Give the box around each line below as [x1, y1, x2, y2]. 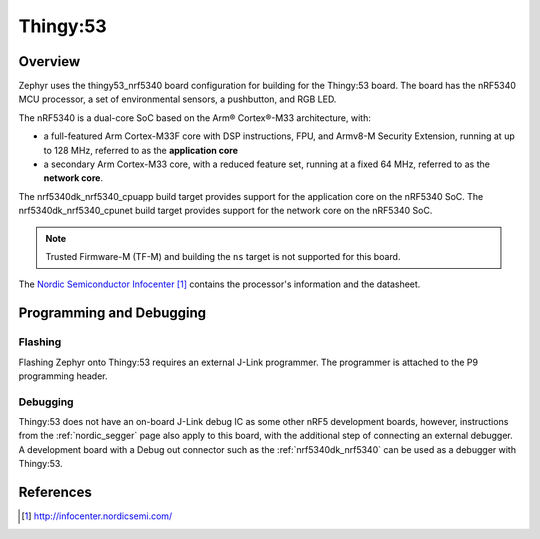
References [18, 484, 92, 501]
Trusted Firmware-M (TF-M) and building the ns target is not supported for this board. [45, 250, 401, 262]
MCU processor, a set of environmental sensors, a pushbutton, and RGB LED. [18, 93, 337, 105]
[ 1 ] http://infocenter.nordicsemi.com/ [21, 510, 173, 522]
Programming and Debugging [18, 305, 207, 322]
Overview [18, 53, 81, 70]
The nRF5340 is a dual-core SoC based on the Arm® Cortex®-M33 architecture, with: [18, 111, 372, 124]
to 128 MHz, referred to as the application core [43, 144, 239, 156]
